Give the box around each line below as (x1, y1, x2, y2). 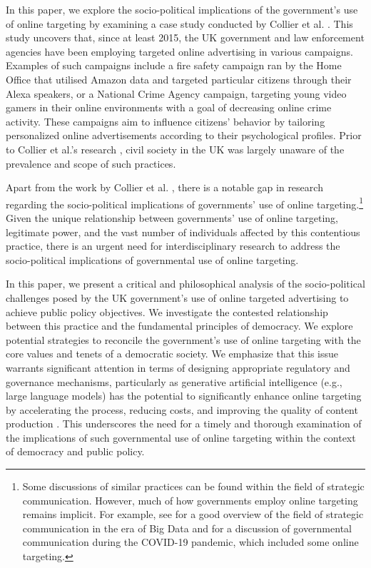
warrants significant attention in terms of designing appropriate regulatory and (6, 360, 350, 375)
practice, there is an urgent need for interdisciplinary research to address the (6, 238, 340, 253)
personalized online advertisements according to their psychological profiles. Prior (6, 128, 362, 143)
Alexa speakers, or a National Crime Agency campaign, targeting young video (6, 86, 347, 101)
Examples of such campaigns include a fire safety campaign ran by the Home (6, 58, 342, 73)
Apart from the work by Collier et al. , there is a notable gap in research (6, 180, 323, 195)
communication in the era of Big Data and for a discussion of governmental (22, 520, 352, 535)
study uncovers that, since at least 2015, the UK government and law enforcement (6, 30, 365, 45)
